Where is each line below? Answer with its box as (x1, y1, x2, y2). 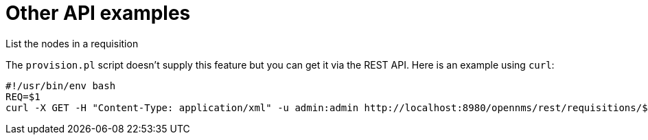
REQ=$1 (5, 91, 40, 102)
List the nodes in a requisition (5, 37, 139, 49)
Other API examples (5, 1, 191, 25)
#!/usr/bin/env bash (5, 80, 116, 91)
